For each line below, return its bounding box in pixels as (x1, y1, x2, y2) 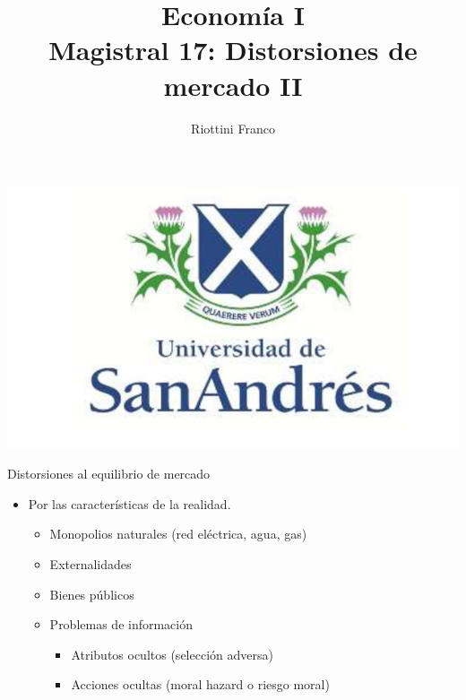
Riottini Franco (191, 118, 275, 137)
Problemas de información (49, 615, 194, 634)
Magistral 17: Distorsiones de (48, 31, 418, 68)
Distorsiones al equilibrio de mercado (7, 464, 211, 483)
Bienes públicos (49, 584, 134, 603)
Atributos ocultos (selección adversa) (71, 644, 273, 663)
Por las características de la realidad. (28, 494, 231, 513)
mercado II (163, 66, 303, 103)
